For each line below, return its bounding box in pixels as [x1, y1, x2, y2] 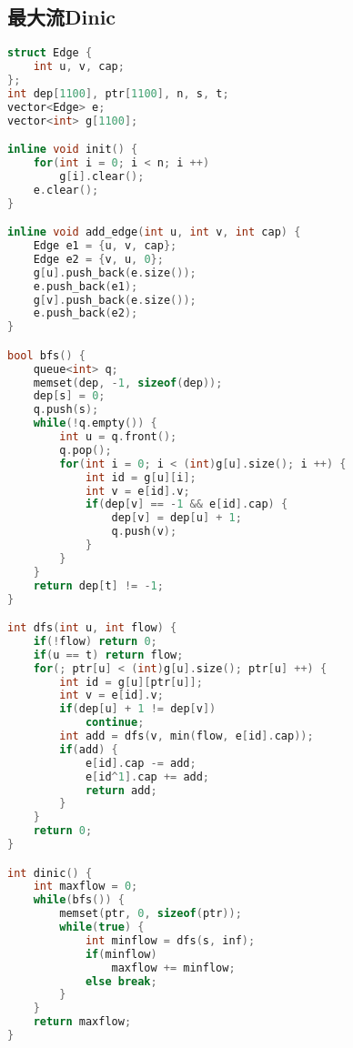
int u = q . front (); [59, 430, 177, 444]
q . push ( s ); [33, 403, 99, 417]
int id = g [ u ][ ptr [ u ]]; [59, 675, 203, 689]
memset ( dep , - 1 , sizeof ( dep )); [33, 376, 223, 389]
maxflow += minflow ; [111, 961, 236, 974]
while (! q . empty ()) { [33, 417, 157, 430]
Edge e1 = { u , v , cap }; [33, 239, 177, 253]
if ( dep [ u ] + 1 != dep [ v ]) [59, 702, 217, 716]
